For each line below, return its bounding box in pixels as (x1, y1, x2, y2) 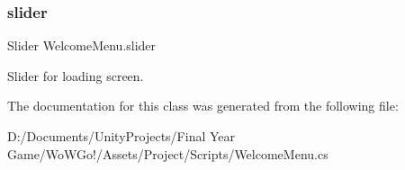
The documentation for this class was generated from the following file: (7, 96, 399, 115)
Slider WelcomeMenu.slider (7, 36, 157, 55)
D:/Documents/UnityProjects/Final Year (7, 127, 236, 145)
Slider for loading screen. (7, 66, 144, 85)
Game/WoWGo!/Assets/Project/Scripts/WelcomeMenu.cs (7, 144, 328, 163)
